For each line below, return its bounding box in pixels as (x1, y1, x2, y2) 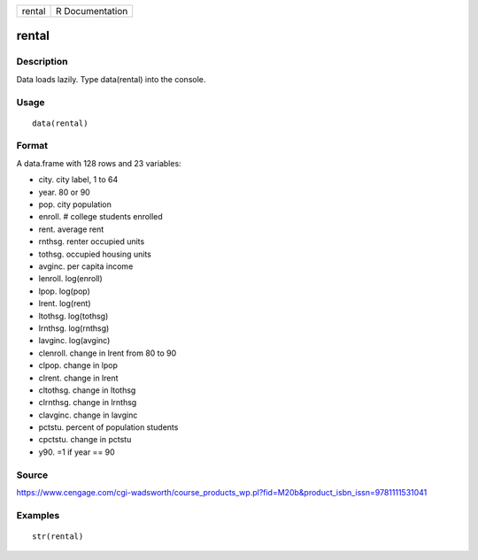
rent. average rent (38, 224, 104, 234)
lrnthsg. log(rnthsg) (38, 323, 110, 334)
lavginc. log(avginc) (38, 335, 111, 346)
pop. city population (38, 199, 112, 210)
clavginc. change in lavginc (38, 410, 138, 420)
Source (16, 469, 49, 481)
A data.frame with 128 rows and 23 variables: (16, 157, 181, 168)
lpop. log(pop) (38, 286, 90, 296)
